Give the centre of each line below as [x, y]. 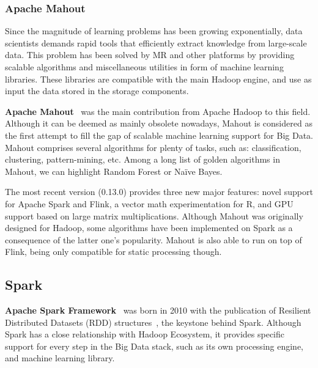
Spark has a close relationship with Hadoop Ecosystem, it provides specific [145, 334]
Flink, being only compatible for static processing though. [113, 252]
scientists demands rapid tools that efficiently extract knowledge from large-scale [156, 42]
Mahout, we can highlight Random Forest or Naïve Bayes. [114, 171]
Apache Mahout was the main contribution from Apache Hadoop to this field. [158, 111]
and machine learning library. [60, 358]
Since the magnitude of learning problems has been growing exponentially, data [154, 31]
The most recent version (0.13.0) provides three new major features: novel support [159, 192]
